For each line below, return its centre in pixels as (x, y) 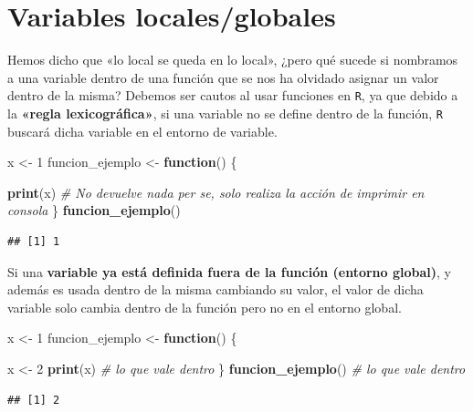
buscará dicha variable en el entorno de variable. (142, 131)
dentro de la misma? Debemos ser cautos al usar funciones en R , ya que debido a (233, 95)
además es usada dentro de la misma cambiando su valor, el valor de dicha (215, 289)
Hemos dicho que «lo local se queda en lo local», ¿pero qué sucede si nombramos (233, 60)
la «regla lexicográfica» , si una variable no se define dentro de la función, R (225, 113)
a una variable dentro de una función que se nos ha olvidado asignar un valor (223, 77)
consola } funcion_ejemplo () (94, 210)
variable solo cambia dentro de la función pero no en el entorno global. (205, 307)
